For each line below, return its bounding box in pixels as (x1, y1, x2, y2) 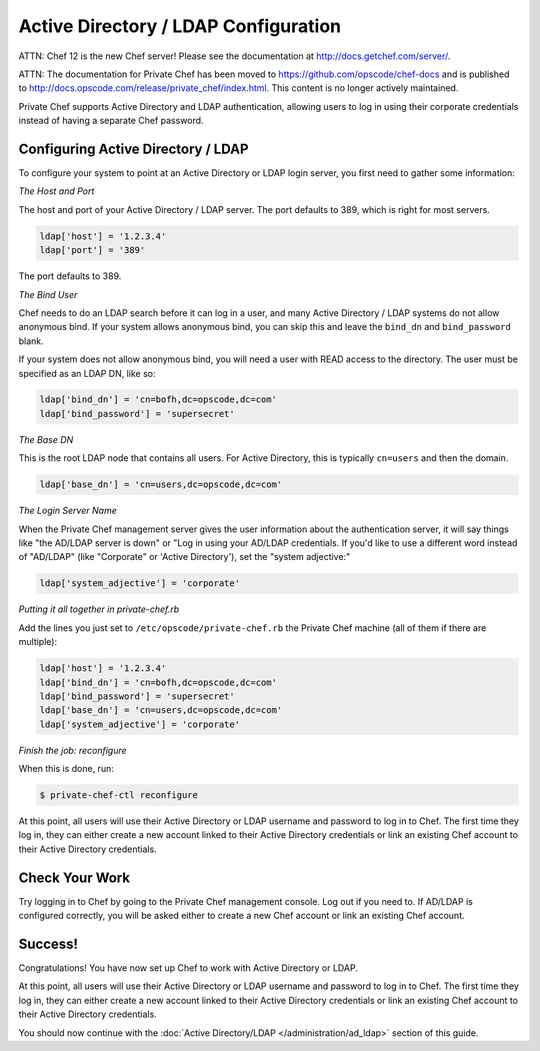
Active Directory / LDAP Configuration (18, 15, 342, 37)
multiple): (18, 636, 58, 648)
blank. (18, 335, 44, 347)
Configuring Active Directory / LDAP (18, 140, 249, 157)
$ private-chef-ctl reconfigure (39, 790, 199, 801)
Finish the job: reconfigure (18, 744, 127, 756)
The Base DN (18, 433, 74, 445)
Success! (18, 935, 79, 952)
